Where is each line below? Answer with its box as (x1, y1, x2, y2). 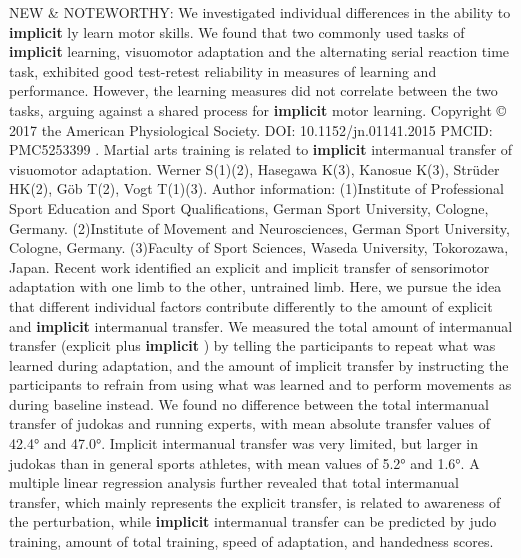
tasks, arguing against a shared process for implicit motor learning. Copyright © (9, 99, 507, 120)
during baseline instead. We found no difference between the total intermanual (9, 393, 489, 414)
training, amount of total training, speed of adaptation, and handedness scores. (9, 531, 494, 552)
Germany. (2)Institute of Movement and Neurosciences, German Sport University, (9, 217, 510, 238)
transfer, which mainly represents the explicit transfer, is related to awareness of (9, 491, 501, 512)
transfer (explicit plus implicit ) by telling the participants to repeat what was (9, 335, 496, 356)
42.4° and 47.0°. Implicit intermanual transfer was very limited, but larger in (9, 433, 479, 454)
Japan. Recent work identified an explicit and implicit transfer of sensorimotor (9, 256, 490, 277)
